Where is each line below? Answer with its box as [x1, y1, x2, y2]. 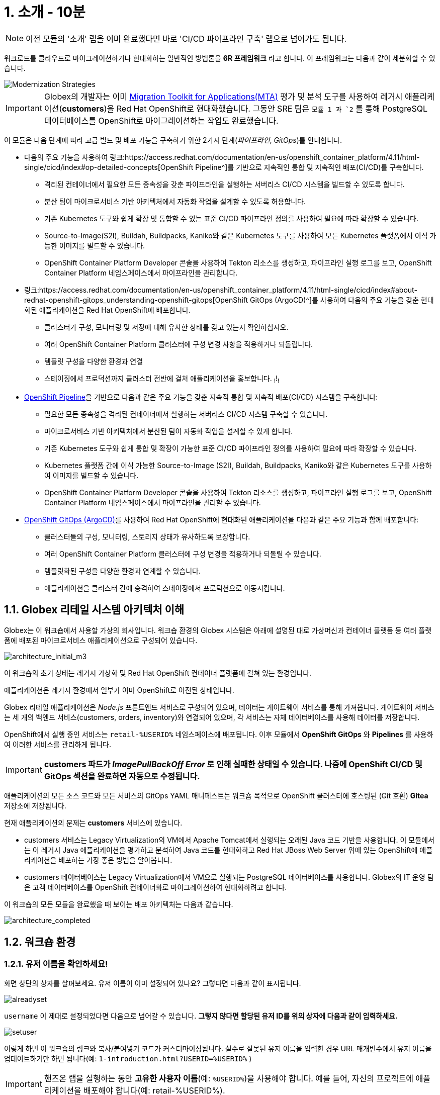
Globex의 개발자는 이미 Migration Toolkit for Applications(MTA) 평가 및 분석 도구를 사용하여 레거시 [44, 91, 403, 102]
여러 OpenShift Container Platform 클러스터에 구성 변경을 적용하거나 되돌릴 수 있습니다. [44, 549, 321, 558]
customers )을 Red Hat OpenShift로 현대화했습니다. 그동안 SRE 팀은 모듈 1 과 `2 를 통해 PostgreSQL [62, 103, 427, 114]
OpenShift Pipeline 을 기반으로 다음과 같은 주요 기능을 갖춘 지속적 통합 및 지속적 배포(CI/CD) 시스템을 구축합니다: [24, 392, 378, 401]
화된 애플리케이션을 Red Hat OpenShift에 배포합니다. [24, 305, 191, 314]
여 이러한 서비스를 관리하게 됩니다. [4, 740, 111, 749]
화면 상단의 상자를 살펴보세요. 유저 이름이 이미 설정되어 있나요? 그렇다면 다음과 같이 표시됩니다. [4, 978, 301, 987]
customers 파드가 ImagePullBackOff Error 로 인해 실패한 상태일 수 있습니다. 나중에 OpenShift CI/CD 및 [44, 759, 422, 770]
